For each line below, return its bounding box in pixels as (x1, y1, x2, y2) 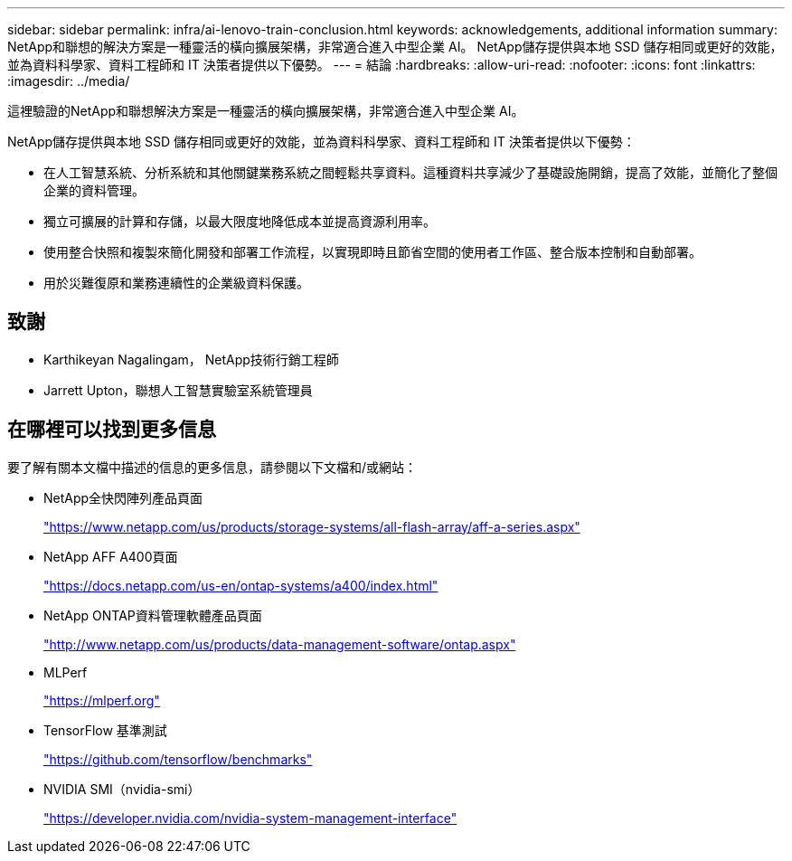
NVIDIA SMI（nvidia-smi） (43, 781, 201, 797)
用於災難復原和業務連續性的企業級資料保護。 (43, 275, 309, 290)
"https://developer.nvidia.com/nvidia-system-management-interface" (43, 809, 457, 826)
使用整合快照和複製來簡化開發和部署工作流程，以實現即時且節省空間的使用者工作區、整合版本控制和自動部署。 (43, 244, 702, 260)
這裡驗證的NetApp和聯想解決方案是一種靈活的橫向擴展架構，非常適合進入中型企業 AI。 (7, 103, 524, 118)
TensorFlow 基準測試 (43, 722, 167, 738)
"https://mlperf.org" (43, 692, 160, 708)
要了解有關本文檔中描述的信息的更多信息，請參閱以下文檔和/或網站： (7, 459, 418, 475)
